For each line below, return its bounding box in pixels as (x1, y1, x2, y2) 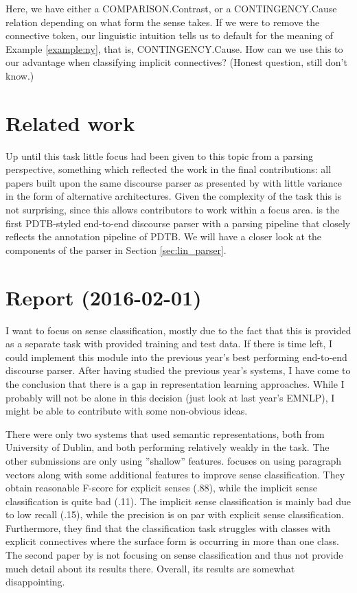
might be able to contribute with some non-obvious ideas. (5, 404, 248, 418)
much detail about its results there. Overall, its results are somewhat (5, 561, 295, 575)
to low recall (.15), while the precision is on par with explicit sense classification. (5, 507, 344, 522)
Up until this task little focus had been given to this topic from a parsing (5, 148, 314, 163)
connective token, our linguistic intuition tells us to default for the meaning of (5, 28, 334, 43)
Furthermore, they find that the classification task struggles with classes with (5, 520, 331, 535)
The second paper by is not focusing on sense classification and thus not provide (5, 548, 343, 562)
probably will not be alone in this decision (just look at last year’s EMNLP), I (5, 390, 335, 404)
